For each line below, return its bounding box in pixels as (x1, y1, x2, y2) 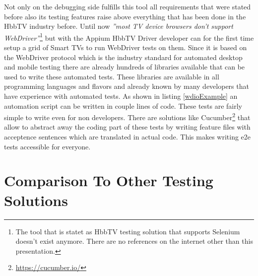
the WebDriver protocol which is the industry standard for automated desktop (4, 52, 243, 62)
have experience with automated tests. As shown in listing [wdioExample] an (4, 91, 238, 101)
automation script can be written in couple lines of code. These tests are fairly (4, 100, 243, 111)
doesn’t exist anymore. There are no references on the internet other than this (15, 236, 253, 246)
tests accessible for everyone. (4, 141, 91, 151)
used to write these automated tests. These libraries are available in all (4, 71, 219, 81)
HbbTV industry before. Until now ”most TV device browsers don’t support (4, 21, 233, 31)
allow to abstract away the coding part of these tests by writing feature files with (4, 122, 251, 132)
